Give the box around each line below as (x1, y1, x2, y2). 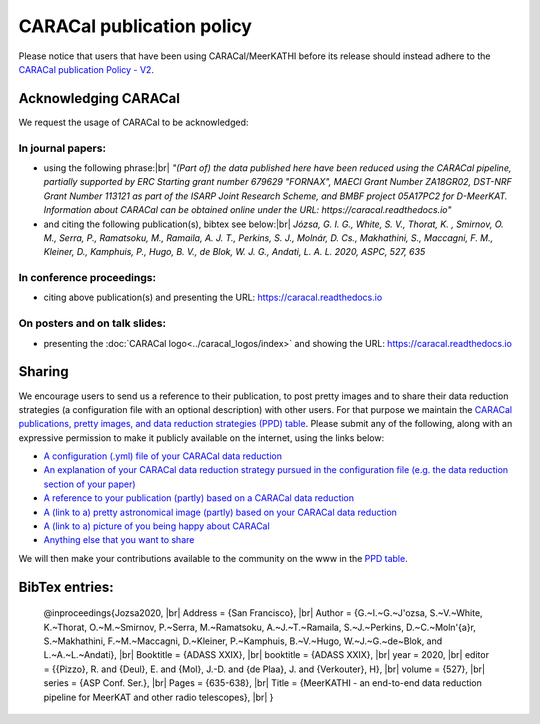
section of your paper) (43, 478, 136, 490)
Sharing (18, 363, 69, 380)
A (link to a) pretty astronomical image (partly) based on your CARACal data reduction (43, 506, 397, 518)
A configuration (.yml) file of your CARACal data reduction (43, 450, 282, 462)
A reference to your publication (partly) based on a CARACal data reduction (43, 492, 355, 504)
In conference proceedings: (18, 271, 157, 285)
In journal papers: (18, 141, 107, 155)
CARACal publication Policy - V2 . (18, 63, 155, 75)
